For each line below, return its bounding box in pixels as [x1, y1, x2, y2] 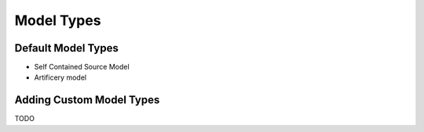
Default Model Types [14, 41, 119, 55]
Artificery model [34, 73, 86, 82]
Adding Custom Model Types [14, 94, 160, 107]
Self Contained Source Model [34, 62, 130, 72]
